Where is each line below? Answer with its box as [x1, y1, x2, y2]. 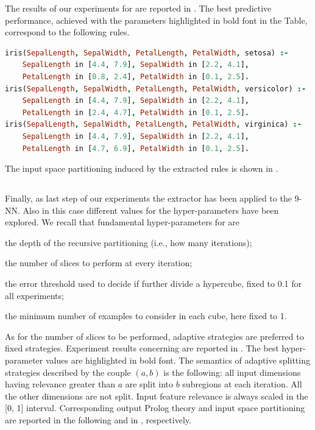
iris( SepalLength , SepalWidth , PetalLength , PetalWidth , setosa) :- [5, 48, 289, 57]
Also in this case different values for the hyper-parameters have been [23, 203, 279, 216]
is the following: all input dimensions [163, 365, 301, 378]
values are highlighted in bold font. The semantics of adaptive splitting [45, 354, 310, 367]
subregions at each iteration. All [182, 378, 302, 390]
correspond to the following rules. [5, 26, 130, 38]
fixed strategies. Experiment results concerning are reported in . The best [5, 342, 279, 354]
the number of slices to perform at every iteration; [5, 256, 193, 269]
